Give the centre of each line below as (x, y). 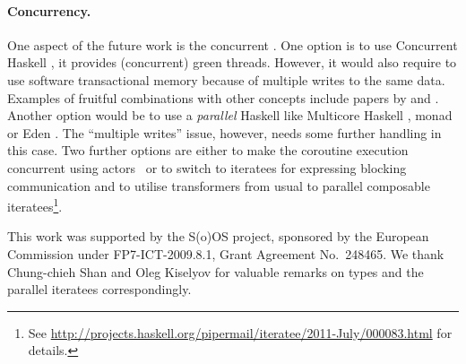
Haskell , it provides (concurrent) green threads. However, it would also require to (232, 62)
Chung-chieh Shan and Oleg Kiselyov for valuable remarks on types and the (216, 271)
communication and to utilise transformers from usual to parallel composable (219, 185)
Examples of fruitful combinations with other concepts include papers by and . (223, 97)
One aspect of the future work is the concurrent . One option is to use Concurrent (233, 44)
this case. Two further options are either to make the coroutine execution (208, 150)
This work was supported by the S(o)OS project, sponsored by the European (218, 236)
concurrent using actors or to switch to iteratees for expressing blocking (207, 167)
